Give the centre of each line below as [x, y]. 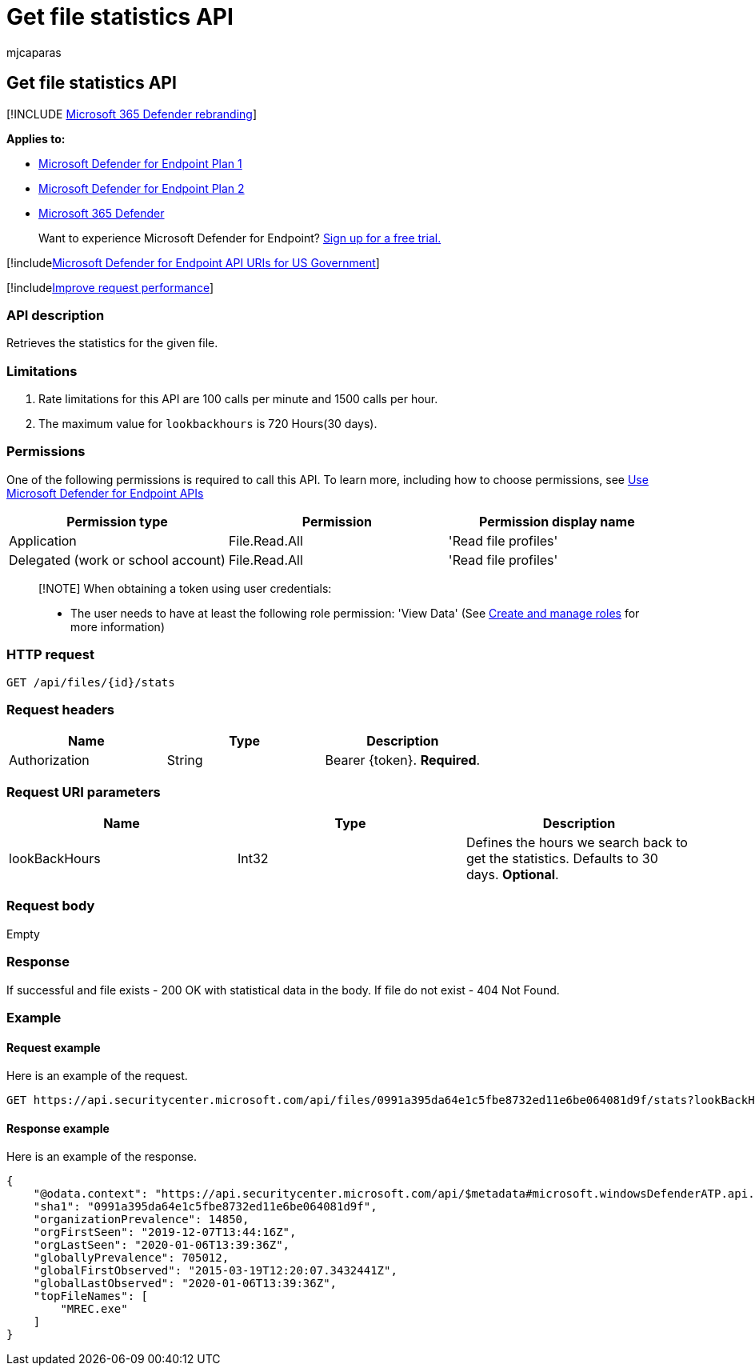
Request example [54, 1047]
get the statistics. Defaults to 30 [562, 859]
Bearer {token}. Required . [403, 760]
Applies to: [36, 138]
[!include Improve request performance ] [110, 287]
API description [56, 315]
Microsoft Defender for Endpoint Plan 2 [142, 188]
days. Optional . [512, 875]
